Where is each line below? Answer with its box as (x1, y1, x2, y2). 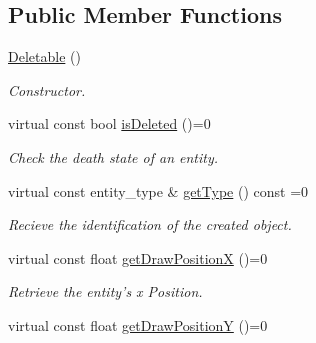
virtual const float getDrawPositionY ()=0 (8, 314, 268, 335)
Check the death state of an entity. (8, 146, 219, 167)
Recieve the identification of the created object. (8, 214, 292, 235)
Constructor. (8, 79, 86, 100)
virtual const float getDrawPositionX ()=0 (8, 247, 268, 268)
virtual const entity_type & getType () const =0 (8, 180, 309, 201)
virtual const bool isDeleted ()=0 (8, 113, 211, 134)
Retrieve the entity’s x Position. (8, 281, 203, 302)
